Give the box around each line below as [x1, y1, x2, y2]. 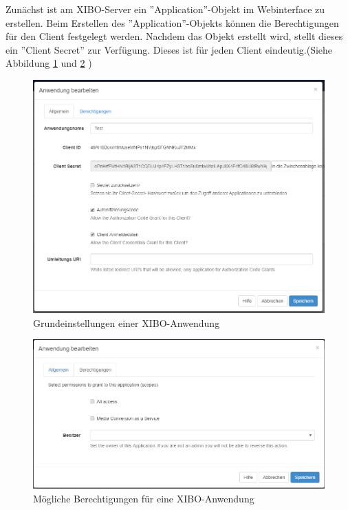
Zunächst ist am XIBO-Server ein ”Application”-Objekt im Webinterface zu [6, 2, 325, 16]
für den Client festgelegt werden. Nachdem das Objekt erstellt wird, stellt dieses [6, 29, 343, 43]
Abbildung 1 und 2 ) [6, 56, 92, 70]
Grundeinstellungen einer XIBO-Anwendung [33, 315, 220, 330]
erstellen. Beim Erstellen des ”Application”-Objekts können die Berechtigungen [6, 15, 339, 30]
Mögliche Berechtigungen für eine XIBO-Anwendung [33, 491, 254, 505]
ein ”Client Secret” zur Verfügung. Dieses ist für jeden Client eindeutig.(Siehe [6, 42, 333, 56]
